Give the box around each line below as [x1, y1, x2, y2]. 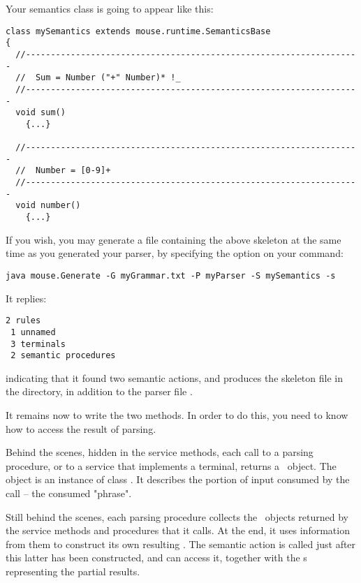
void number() [15, 200, 81, 211]
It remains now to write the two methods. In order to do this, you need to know [6, 408, 348, 422]
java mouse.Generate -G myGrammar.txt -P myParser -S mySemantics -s [6, 270, 336, 281]
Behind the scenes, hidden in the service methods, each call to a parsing [6, 445, 314, 459]
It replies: [6, 290, 47, 305]
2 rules [6, 316, 41, 326]
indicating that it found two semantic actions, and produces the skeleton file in [6, 370, 343, 385]
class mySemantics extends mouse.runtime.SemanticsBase [6, 26, 271, 36]
